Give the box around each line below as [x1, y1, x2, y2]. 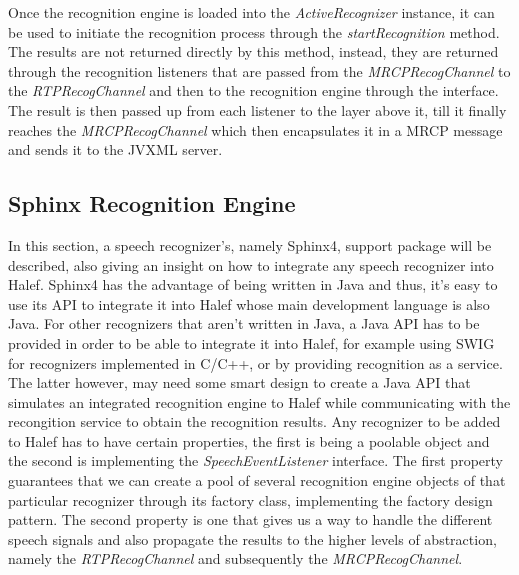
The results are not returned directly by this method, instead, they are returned [8, 41, 499, 62]
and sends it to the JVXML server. [8, 139, 223, 160]
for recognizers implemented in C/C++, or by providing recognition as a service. [8, 352, 503, 373]
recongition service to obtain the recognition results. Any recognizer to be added [8, 411, 501, 432]
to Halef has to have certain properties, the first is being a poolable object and [8, 430, 490, 451]
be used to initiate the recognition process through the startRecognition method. [8, 21, 500, 42]
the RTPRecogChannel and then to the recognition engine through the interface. [8, 80, 499, 101]
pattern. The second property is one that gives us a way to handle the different [8, 509, 493, 530]
